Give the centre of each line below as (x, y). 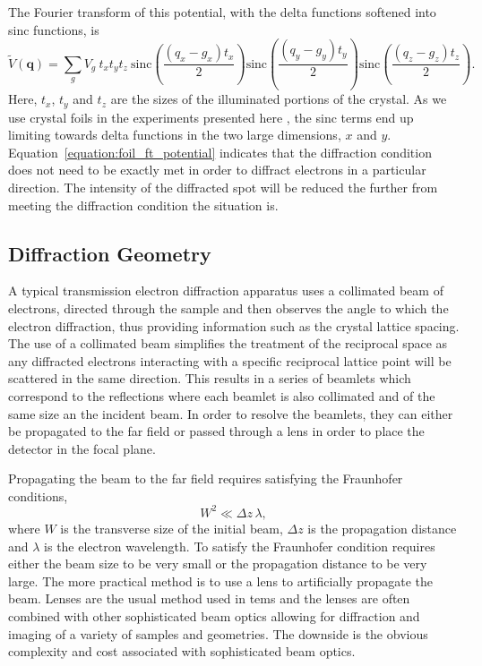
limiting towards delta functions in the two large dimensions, (175, 135)
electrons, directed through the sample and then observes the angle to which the (228, 307)
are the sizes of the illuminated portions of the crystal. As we (279, 99)
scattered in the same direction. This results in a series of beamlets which (210, 378)
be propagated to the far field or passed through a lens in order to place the (216, 431)
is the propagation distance (382, 528)
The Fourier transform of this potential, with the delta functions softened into (222, 12)
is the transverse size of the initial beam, (172, 528)
